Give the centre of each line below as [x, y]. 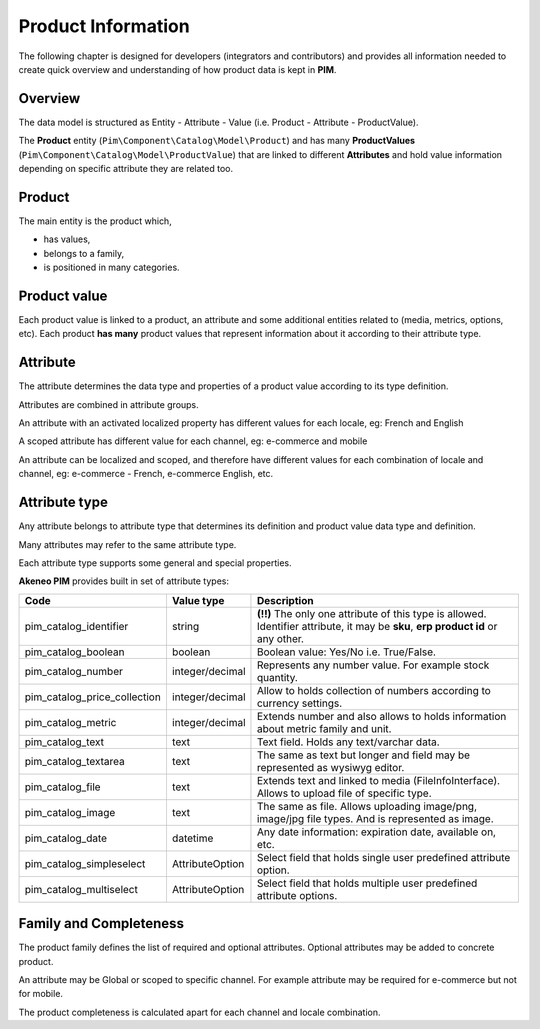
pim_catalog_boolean [74, 652]
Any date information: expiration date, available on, [376, 832]
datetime [192, 838]
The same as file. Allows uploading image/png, [367, 806]
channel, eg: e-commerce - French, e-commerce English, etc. [146, 474]
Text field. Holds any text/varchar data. [348, 742]
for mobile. [41, 994]
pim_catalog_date [66, 838]
